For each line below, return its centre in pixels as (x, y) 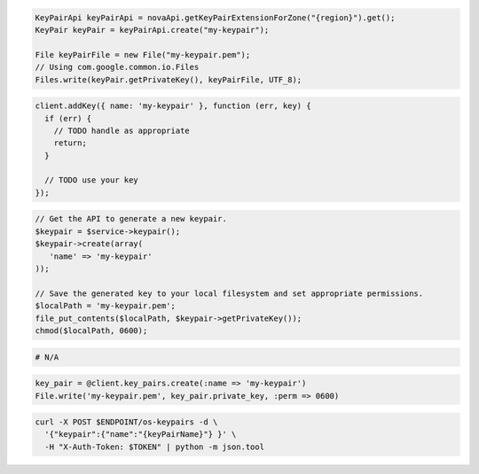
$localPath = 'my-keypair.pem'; (106, 306)
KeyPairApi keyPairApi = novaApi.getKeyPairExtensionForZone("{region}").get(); (215, 17)
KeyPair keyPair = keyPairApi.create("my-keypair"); (152, 30)
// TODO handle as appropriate (122, 130)
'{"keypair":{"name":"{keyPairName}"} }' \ (141, 435)
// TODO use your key (92, 180)
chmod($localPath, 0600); (91, 330)
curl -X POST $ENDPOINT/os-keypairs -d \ (126, 422)
